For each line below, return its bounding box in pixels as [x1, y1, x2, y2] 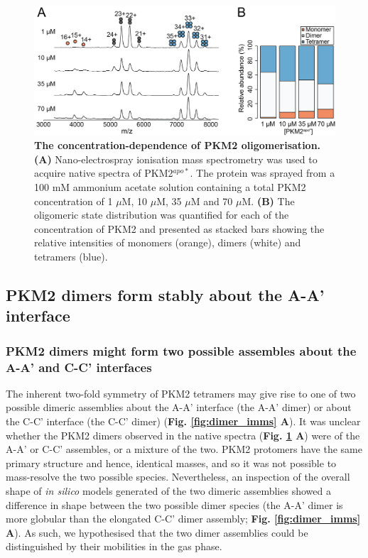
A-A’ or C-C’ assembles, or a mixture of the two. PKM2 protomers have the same [6, 442, 362, 456]
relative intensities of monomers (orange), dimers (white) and [34, 235, 301, 250]
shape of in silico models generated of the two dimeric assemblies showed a [6, 483, 331, 498]
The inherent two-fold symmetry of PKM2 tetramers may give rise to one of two [6, 385, 356, 400]
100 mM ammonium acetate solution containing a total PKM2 [34, 179, 306, 194]
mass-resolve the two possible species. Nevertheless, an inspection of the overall [6, 469, 350, 484]
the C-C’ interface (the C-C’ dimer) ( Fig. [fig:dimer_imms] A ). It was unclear [6, 414, 361, 429]
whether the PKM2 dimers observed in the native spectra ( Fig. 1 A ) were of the [6, 427, 360, 442]
